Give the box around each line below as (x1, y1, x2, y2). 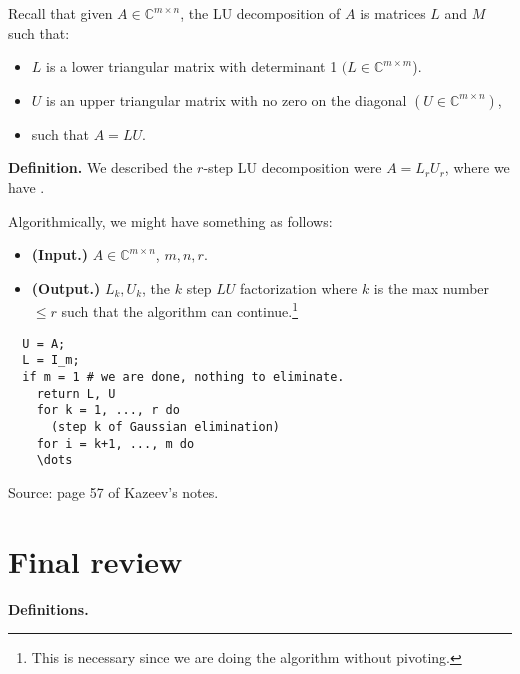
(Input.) (31, 244, 88, 265)
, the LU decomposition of (180, 3, 341, 23)
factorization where (240, 277, 358, 298)
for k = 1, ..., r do (36, 403, 180, 418)
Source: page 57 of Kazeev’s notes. (8, 481, 219, 502)
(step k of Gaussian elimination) (50, 419, 281, 434)
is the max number (373, 277, 490, 298)
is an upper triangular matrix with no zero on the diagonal (46, 89, 407, 110)
